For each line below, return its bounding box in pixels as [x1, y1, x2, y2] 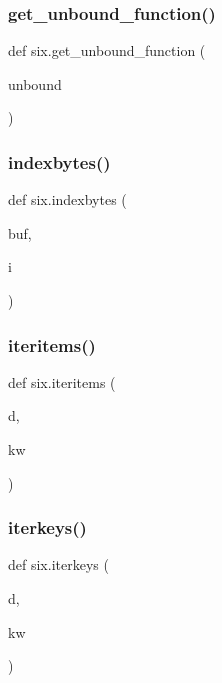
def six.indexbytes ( [8, 189, 127, 210]
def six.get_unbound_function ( [8, 40, 206, 61]
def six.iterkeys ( [8, 554, 109, 575]
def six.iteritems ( [8, 371, 116, 392]
